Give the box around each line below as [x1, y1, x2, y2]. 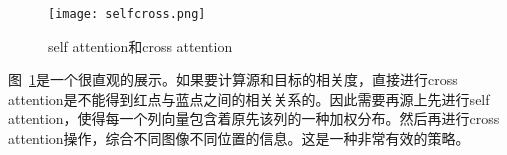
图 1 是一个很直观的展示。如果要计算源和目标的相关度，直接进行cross [8, 69, 458, 90]
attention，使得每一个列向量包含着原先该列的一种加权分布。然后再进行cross [8, 108, 500, 129]
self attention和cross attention [48, 35, 233, 56]
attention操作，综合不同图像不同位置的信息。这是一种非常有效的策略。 [8, 128, 470, 149]
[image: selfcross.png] [48, 7, 206, 21]
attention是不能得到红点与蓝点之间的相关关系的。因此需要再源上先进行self [8, 88, 490, 109]
